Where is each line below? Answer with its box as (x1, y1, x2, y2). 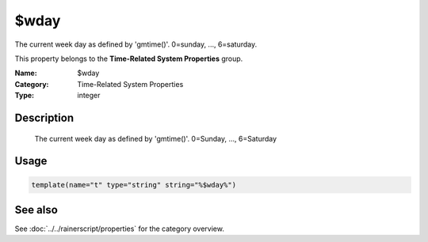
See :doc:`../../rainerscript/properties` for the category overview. (14, 224, 225, 233)
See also (14, 202, 59, 217)
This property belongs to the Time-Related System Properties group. (14, 54, 243, 63)
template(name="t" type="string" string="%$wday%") (31, 180, 237, 189)
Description (14, 111, 75, 124)
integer (77, 91, 101, 100)
